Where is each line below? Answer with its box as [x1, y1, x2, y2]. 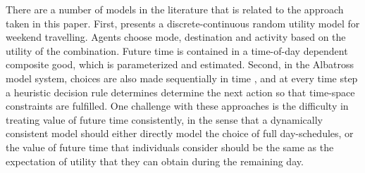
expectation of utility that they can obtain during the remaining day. [6, 153, 304, 168]
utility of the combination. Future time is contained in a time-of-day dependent [6, 43, 348, 58]
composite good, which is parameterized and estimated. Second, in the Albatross [6, 57, 354, 72]
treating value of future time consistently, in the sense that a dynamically [6, 112, 323, 127]
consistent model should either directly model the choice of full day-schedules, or [6, 126, 354, 141]
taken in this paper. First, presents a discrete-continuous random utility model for [6, 15, 360, 30]
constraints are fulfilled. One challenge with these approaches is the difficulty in [6, 98, 349, 113]
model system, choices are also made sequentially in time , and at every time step [6, 70, 358, 85]
